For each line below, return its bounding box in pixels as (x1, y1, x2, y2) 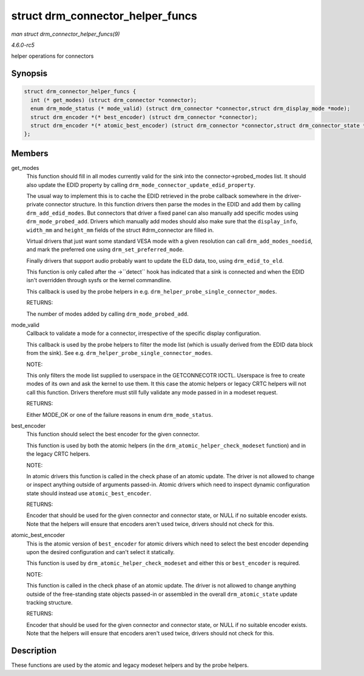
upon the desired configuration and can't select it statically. (26, 549, 175, 556)
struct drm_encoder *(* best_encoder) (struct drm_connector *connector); (30, 113, 258, 121)
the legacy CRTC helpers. (26, 450, 90, 458)
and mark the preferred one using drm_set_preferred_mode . (26, 246, 184, 253)
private (26, 201, 44, 208)
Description (11, 645, 57, 655)
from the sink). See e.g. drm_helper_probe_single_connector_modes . (26, 350, 213, 357)
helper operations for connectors (11, 52, 94, 60)
